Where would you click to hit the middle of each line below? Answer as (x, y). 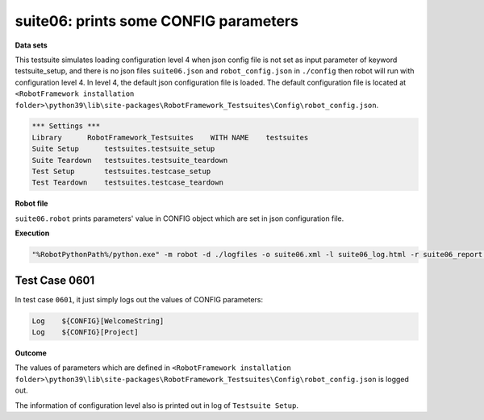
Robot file (31, 204)
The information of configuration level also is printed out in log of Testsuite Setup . (156, 405)
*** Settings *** (66, 126)
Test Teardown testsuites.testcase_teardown (127, 183)
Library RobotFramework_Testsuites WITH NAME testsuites (170, 137)
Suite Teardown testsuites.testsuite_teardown (130, 160)
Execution (32, 233)
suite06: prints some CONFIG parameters (156, 21)
